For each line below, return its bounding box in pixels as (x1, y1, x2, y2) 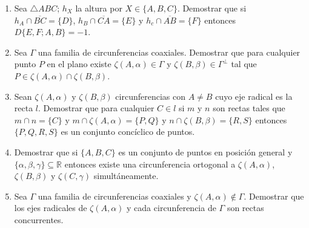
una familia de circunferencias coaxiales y (38, 189, 191, 202)
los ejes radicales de (14, 201, 87, 214)
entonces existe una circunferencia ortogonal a (64, 157, 236, 170)
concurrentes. (14, 213, 64, 226)
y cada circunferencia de (127, 201, 216, 214)
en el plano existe (47, 57, 111, 70)
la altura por (75, 2, 122, 14)
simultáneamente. (93, 169, 159, 182)
